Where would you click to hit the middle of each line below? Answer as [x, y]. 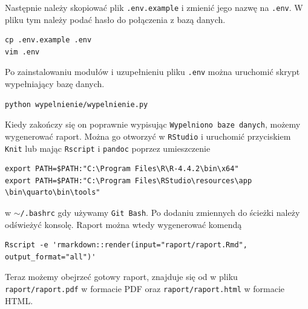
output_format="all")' [51, 257]
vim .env [22, 52]
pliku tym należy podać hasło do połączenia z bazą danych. [115, 19]
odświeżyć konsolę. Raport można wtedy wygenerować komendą [123, 224]
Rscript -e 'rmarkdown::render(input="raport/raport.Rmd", [126, 245]
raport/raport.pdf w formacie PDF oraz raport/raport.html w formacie [145, 289]
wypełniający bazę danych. [55, 84]
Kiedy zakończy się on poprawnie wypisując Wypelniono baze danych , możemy [153, 124]
